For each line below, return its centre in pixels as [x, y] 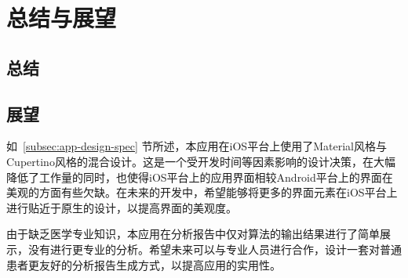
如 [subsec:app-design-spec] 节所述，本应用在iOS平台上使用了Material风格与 [197, 146]
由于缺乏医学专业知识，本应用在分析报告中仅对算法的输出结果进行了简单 [193, 234]
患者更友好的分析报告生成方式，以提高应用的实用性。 [144, 264]
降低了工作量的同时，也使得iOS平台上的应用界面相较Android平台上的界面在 [200, 177]
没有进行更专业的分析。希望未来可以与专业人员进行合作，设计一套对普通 [215, 249]
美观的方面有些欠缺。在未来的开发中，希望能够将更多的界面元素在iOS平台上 [202, 192]
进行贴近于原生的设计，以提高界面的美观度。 [122, 207]
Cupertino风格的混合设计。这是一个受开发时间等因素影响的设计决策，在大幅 [201, 161]
